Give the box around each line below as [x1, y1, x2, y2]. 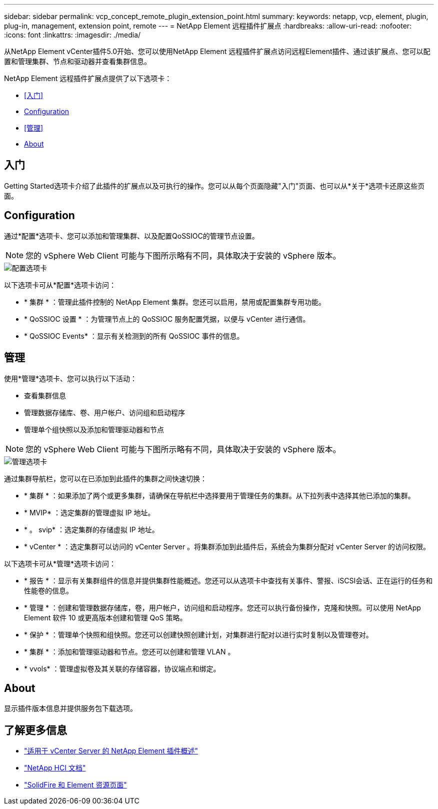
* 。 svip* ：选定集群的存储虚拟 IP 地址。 [24, 525, 159, 534]
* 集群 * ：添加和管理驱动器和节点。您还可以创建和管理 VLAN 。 [24, 647, 235, 656]
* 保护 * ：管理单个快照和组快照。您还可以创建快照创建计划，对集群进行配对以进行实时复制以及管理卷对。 [24, 630, 373, 639]
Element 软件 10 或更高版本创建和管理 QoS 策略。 [24, 613, 187, 622]
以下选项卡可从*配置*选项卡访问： [4, 280, 116, 289]
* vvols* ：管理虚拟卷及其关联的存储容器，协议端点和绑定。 [24, 664, 220, 673]
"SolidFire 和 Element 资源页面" [24, 780, 127, 789]
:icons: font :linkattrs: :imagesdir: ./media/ [4, 31, 141, 39]
